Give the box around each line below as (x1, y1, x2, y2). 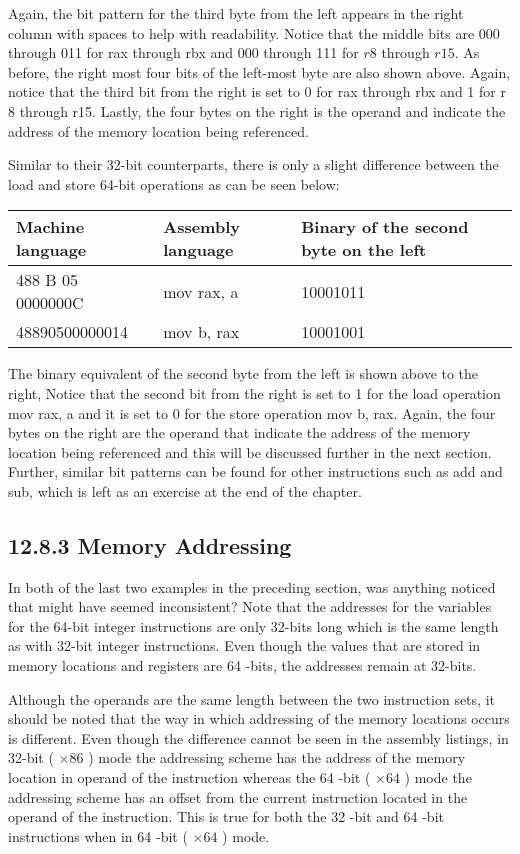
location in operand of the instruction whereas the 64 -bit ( (8, 767, 371, 788)
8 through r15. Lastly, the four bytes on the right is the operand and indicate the (8, 100, 506, 121)
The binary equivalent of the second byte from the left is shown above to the (8, 363, 479, 384)
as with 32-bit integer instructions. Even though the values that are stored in (8, 635, 481, 656)
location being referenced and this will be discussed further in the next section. (8, 441, 492, 462)
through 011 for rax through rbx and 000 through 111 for (8, 42, 359, 63)
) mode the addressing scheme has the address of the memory (88, 747, 466, 768)
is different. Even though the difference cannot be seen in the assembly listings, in (8, 727, 509, 748)
